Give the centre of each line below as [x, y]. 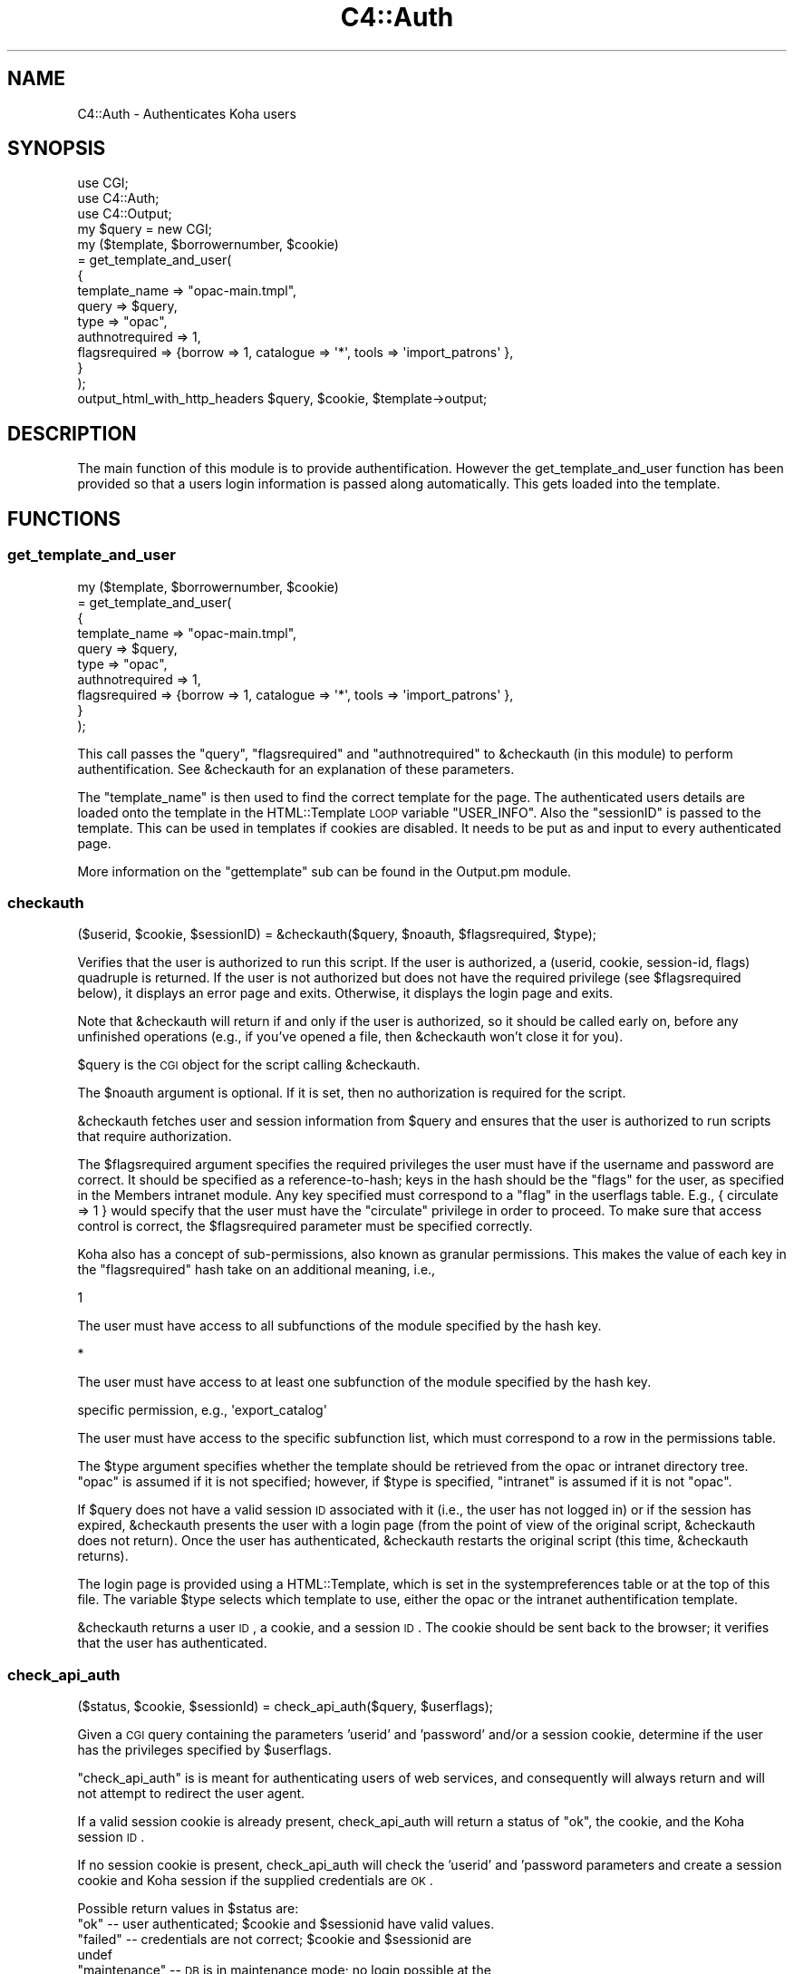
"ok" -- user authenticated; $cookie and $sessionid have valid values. [286, 1924]
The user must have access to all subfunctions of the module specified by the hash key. [339, 1326]
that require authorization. [155, 1137]
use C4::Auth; [118, 198]
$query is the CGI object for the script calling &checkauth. [249, 1065]
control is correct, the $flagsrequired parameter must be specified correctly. [305, 1226]
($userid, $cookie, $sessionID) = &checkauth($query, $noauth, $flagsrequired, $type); [337, 934]
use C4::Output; [125, 214]
